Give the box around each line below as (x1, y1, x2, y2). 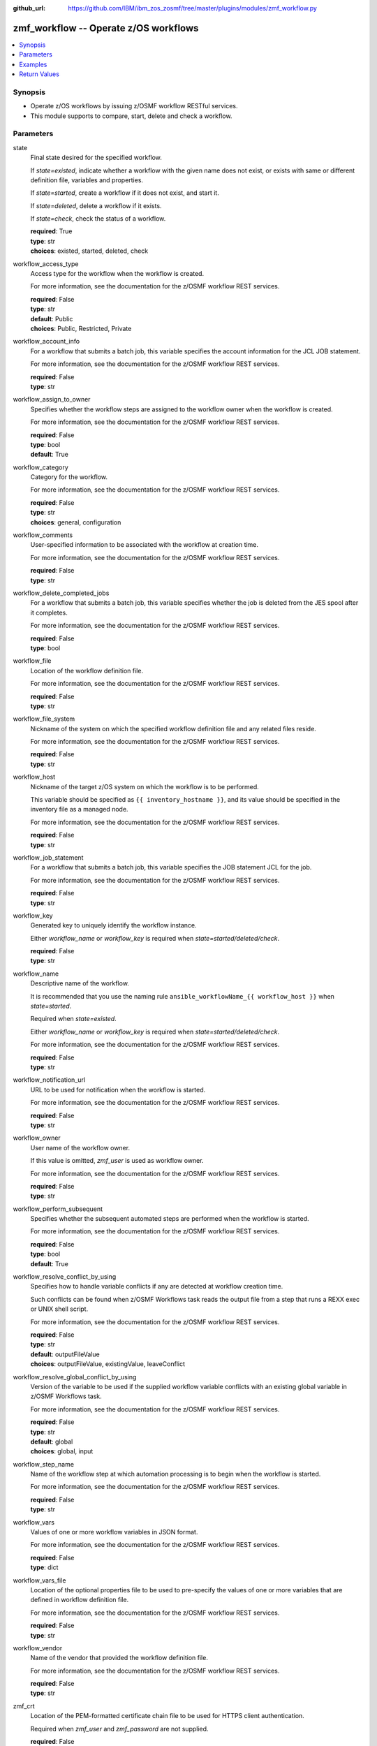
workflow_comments (13, 531, 73, 539)
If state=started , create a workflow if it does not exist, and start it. (30, 189, 219, 197)
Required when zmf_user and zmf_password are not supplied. (30, 1724, 209, 1733)
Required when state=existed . (30, 1015, 117, 1023)
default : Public (30, 314, 73, 323)
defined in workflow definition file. (30, 1596, 129, 1604)
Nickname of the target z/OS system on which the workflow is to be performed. (30, 782, 260, 791)
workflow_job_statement (13, 853, 84, 862)
